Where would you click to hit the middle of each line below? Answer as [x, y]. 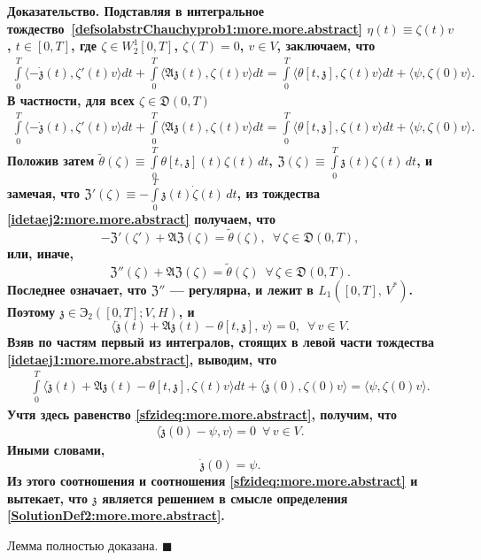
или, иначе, [40, 253]
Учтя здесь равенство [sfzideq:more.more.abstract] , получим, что [202, 414]
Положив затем [51, 161]
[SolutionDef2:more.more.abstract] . [116, 515]
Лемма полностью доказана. [83, 545]
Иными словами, [56, 450]
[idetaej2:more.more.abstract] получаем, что [141, 218]
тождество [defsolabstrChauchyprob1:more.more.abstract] [185, 28]
